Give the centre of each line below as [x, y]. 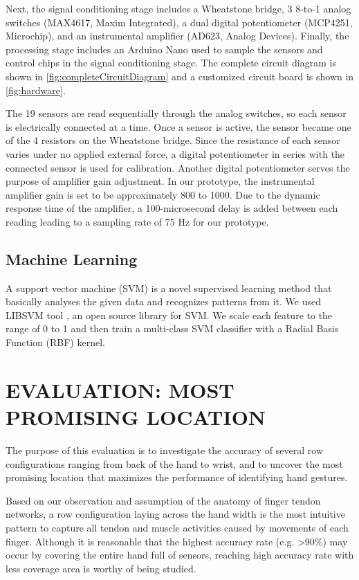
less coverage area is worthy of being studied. [101, 568]
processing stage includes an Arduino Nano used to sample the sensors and [164, 49]
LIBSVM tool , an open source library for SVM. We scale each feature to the [169, 315]
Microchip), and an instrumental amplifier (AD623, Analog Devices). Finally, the [177, 36]
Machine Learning [72, 259]
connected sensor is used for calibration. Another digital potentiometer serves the [178, 167]
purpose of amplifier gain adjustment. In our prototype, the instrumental [160, 181]
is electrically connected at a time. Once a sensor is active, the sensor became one [178, 126]
